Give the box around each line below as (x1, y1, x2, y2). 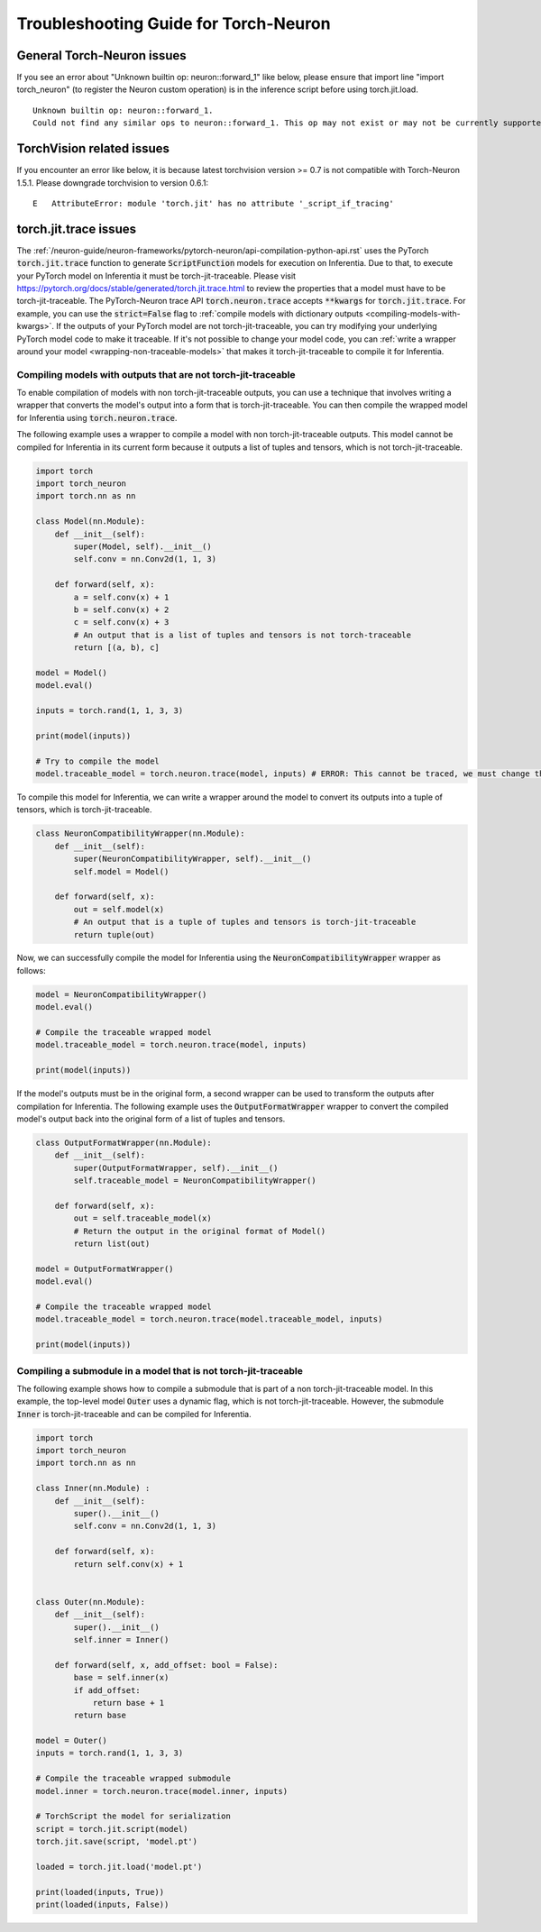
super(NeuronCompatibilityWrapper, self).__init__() (73, 854, 312, 865)
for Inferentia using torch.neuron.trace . (16, 412, 178, 423)
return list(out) (73, 1239, 151, 1249)
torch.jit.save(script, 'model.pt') (35, 1836, 198, 1847)
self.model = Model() (73, 866, 170, 876)
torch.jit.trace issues (16, 221, 137, 236)
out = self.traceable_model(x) (73, 1213, 212, 1223)
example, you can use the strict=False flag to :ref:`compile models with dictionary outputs (16, 307, 364, 319)
